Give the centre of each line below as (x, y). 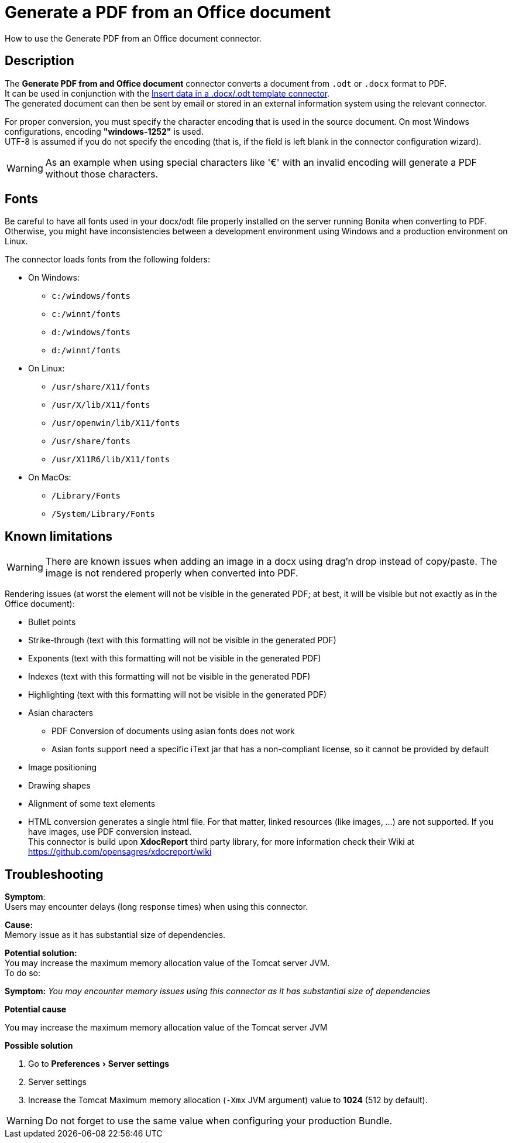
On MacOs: (50, 477)
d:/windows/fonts (91, 332)
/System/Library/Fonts (104, 514)
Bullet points (52, 622)
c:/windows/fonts (91, 296)
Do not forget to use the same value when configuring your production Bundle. (219, 1121)
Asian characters (61, 713)
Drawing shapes (59, 786)
